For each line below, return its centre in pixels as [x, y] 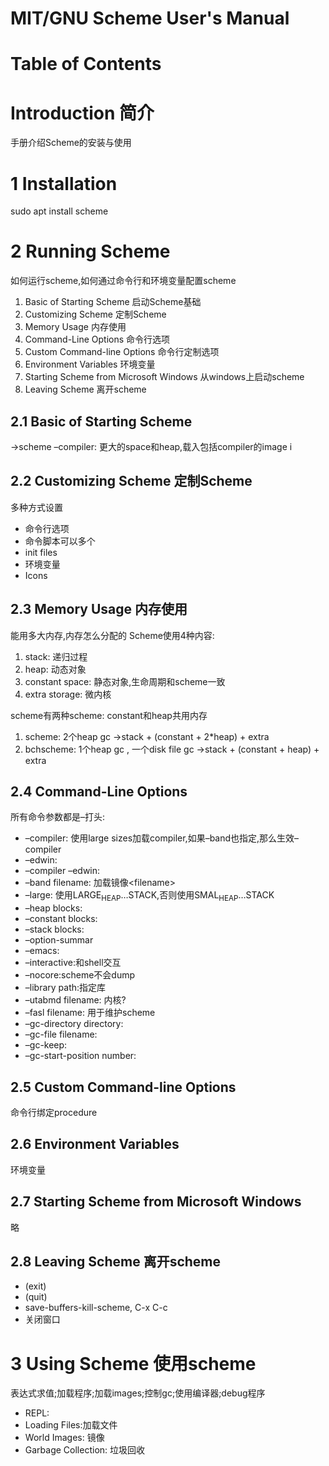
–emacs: [42, 951]
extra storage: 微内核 [68, 694]
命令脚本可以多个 [60, 541]
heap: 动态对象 [55, 669]
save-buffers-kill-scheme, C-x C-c [96, 1308]
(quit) [36, 1297]
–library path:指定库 [65, 988]
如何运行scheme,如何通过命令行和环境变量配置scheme [123, 281]
